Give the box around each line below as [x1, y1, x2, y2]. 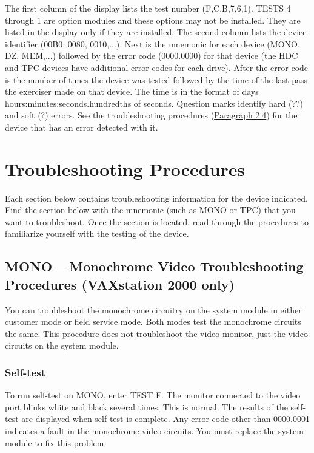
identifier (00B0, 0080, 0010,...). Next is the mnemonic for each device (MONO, [5, 37, 300, 50]
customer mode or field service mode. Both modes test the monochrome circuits [5, 315, 301, 328]
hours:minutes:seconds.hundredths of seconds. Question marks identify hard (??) [5, 97, 304, 109]
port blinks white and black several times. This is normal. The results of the [5, 400, 288, 413]
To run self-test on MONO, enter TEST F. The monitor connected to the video [5, 389, 301, 401]
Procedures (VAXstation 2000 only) [5, 274, 235, 293]
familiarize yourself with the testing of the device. [5, 227, 189, 240]
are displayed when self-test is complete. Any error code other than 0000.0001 [21, 412, 310, 425]
